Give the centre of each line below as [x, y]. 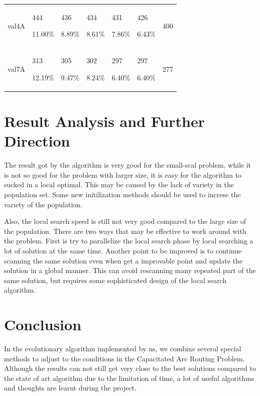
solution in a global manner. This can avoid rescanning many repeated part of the [130, 270]
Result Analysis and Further [104, 121]
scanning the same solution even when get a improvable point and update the [123, 260]
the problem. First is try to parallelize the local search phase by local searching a [129, 241]
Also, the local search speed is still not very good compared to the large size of [125, 221]
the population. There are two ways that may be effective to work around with [125, 231]
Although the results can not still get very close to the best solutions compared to [130, 368]
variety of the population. [43, 204]
